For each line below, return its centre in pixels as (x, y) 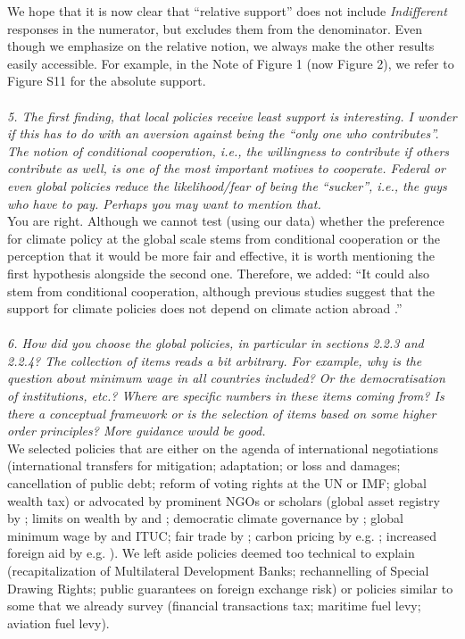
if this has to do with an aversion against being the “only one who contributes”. (223, 133)
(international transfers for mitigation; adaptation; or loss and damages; (204, 465)
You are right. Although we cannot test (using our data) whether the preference (226, 221)
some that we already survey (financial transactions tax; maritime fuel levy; (214, 606)
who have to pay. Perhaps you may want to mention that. (164, 203)
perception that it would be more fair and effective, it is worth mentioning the (221, 256)
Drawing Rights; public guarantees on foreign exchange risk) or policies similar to (230, 588)
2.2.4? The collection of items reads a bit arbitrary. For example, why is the (215, 360)
